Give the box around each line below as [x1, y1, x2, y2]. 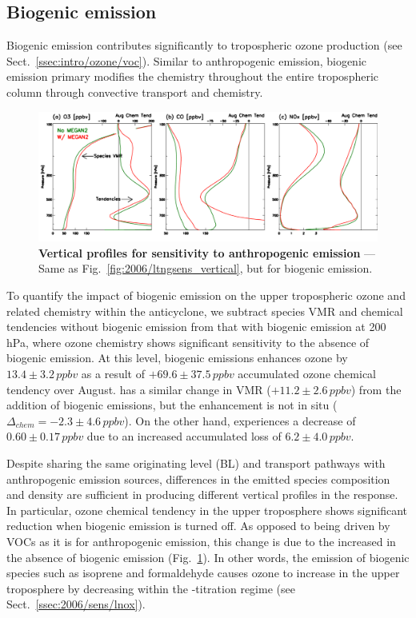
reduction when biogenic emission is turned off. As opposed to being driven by [6, 517, 390, 534]
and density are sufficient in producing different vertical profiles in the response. [6, 486, 398, 503]
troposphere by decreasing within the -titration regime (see [6, 580, 295, 596]
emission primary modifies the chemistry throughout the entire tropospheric [6, 68, 379, 85]
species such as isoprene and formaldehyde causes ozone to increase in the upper [6, 564, 400, 581]
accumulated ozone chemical [238, 365, 376, 382]
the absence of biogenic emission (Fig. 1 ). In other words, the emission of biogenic [6, 548, 410, 565]
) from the [350, 381, 402, 397]
